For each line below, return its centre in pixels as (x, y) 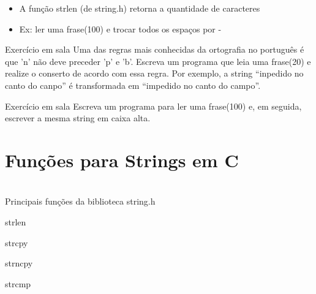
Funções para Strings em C (122, 160)
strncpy (19, 263)
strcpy (17, 242)
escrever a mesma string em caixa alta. (78, 118)
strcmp (18, 283)
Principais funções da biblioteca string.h (80, 201)
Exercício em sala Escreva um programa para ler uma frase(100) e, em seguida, (153, 106)
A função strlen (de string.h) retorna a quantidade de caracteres (140, 8)
